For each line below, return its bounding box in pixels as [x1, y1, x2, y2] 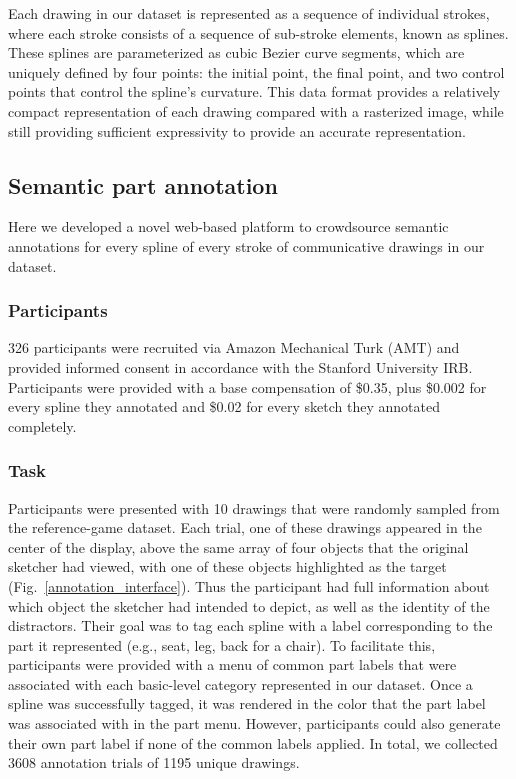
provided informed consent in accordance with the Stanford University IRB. [8, 356, 473, 377]
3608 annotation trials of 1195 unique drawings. [8, 752, 300, 773]
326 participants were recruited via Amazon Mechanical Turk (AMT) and [8, 337, 460, 358]
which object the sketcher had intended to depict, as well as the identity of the [8, 595, 490, 616]
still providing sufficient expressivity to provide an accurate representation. [8, 120, 466, 141]
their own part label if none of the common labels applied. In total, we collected [8, 732, 498, 753]
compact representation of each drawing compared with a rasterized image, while [8, 100, 504, 121]
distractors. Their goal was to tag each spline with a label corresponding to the [8, 615, 493, 636]
